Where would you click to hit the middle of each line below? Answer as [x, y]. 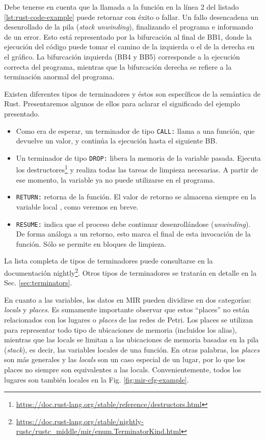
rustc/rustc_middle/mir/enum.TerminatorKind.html [98, 431]
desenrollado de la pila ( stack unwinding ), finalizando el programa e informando [129, 27]
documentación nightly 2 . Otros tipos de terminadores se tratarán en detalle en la [130, 272]
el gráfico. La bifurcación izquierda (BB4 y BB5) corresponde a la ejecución [122, 56]
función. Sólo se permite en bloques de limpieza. [91, 243]
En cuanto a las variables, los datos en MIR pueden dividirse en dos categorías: [128, 299]
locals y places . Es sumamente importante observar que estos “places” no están [127, 310]
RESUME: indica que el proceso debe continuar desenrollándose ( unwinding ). [133, 224]
